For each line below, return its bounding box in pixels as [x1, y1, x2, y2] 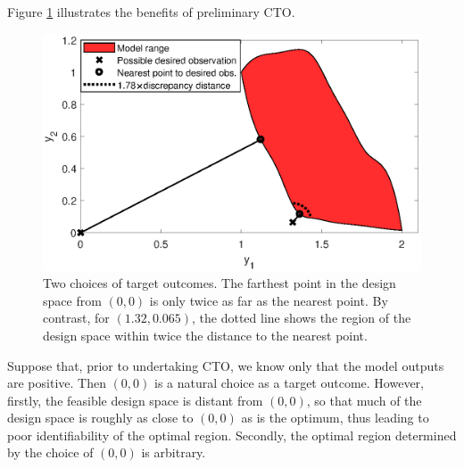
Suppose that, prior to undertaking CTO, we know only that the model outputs [7, 356, 444, 374]
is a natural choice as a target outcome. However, [153, 374, 424, 392]
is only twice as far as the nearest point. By [149, 291, 388, 309]
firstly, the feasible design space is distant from [7, 390, 263, 409]
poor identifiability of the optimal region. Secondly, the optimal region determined [7, 425, 457, 444]
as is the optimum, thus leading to [241, 408, 429, 427]
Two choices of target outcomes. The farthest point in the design [43, 274, 396, 292]
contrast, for [43, 308, 110, 327]
